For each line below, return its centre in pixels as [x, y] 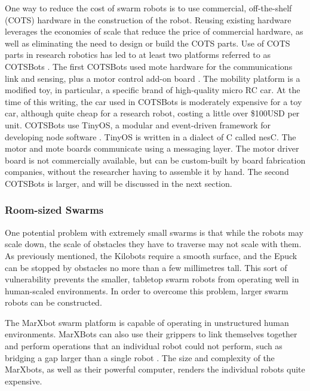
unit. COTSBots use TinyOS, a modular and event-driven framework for [138, 124]
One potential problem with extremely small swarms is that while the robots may [154, 232]
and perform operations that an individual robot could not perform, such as [144, 346]
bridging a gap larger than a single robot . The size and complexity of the [140, 357]
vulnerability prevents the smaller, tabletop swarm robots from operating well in [152, 279]
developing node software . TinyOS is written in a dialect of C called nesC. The [151, 136]
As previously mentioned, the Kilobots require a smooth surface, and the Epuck [151, 255]
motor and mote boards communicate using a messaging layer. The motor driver [152, 148]
